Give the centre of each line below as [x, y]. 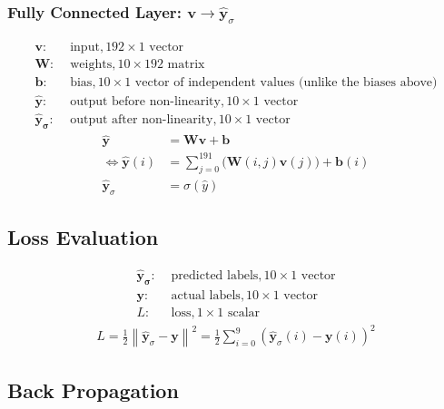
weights [91, 64]
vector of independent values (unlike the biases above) [286, 82]
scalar [244, 312]
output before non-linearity [145, 101]
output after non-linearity [142, 120]
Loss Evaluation [83, 236]
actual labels [206, 295]
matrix [186, 64]
